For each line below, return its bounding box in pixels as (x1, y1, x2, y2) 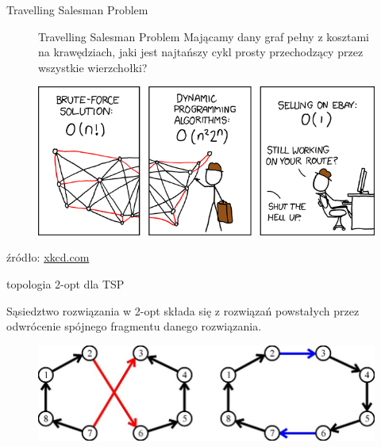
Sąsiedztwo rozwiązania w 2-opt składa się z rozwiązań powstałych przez (6, 302, 360, 319)
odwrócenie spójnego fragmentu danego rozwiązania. (6, 318, 262, 334)
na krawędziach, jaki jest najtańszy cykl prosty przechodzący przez (38, 44, 364, 60)
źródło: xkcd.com (6, 249, 90, 266)
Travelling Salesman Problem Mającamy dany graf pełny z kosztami (38, 28, 370, 44)
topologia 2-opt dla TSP (6, 276, 125, 292)
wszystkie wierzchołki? (38, 59, 148, 75)
